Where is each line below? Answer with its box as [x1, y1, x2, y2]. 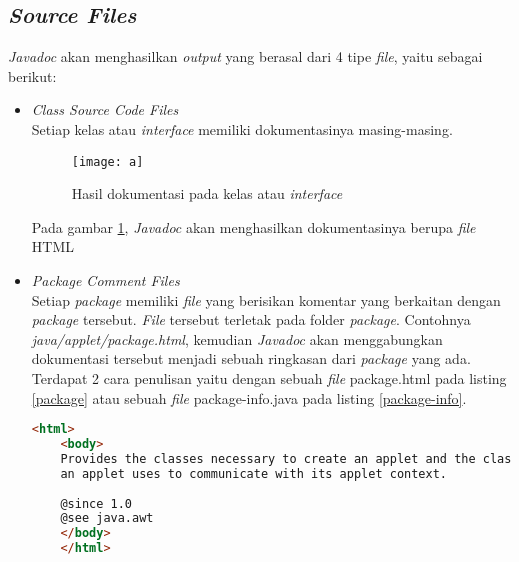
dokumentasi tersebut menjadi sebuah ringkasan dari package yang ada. [31, 348, 471, 369]
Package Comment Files [31, 270, 180, 291]
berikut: [8, 65, 57, 86]
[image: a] [71, 154, 144, 169]
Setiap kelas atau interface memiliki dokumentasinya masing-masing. [31, 118, 453, 139]
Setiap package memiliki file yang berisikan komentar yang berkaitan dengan [31, 289, 501, 310]
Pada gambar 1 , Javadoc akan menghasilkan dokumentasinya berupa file [31, 216, 476, 237]
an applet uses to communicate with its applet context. [60, 466, 448, 481]
